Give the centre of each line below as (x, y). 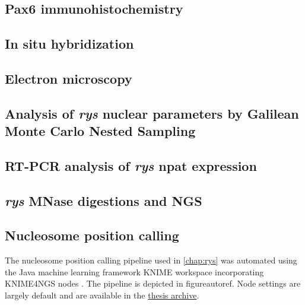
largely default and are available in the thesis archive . (102, 295)
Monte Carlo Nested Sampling (100, 131)
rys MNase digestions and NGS (104, 200)
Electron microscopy (69, 78)
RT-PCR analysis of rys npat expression (131, 165)
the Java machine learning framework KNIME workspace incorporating (134, 271)
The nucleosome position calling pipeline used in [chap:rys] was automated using (151, 260)
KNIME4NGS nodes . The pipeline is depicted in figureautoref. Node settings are (153, 283)
